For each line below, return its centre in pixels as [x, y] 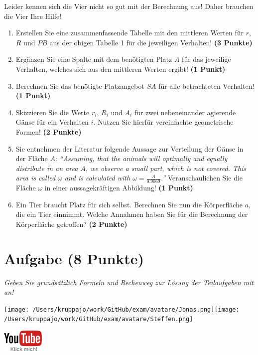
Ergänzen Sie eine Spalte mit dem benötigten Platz [94, 59]
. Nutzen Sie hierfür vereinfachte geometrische [163, 122]
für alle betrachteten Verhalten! [206, 86]
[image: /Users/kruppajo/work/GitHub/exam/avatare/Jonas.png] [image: [122, 309]
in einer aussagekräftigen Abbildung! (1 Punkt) [119, 188]
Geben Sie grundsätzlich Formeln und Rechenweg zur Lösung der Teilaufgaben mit [129, 282]
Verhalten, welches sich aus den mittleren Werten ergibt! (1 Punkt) [121, 69]
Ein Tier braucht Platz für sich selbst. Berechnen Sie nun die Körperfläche [129, 204]
